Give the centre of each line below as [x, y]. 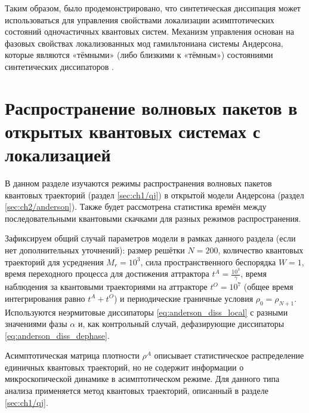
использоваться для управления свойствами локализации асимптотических [140, 19]
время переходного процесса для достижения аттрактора [107, 273]
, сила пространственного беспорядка [208, 261]
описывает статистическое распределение [229, 355]
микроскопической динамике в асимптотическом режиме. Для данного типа [142, 379]
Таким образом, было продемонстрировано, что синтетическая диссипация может [153, 8]
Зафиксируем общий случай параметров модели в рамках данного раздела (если [150, 238]
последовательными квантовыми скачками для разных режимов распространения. [153, 218]
